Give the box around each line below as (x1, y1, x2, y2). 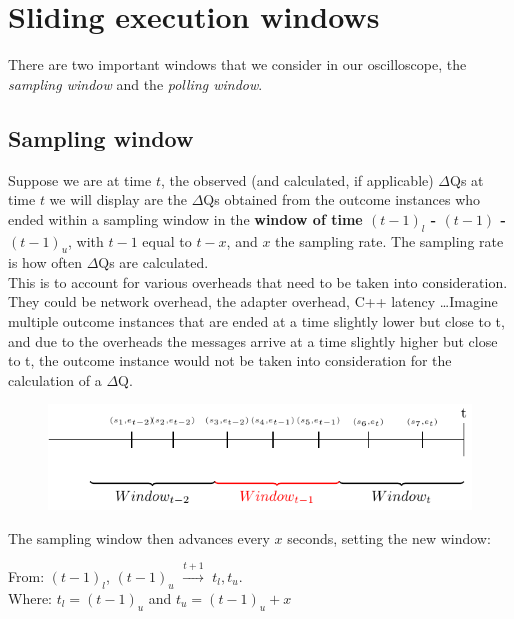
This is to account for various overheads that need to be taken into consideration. (8, 271, 508, 292)
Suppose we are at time (8, 169, 152, 190)
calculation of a (8, 369, 102, 390)
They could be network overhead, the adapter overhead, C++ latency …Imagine (8, 291, 498, 312)
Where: (8, 587, 52, 608)
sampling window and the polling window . (8, 73, 263, 94)
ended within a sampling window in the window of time (8, 208, 363, 229)
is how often (8, 252, 82, 273)
